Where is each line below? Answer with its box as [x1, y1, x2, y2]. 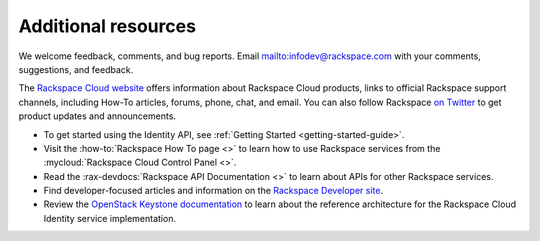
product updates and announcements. [18, 110, 177, 122]
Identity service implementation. [43, 212, 177, 224]
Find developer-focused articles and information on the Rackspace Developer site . [43, 185, 384, 197]
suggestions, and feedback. [18, 63, 134, 75]
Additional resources [18, 15, 197, 37]
